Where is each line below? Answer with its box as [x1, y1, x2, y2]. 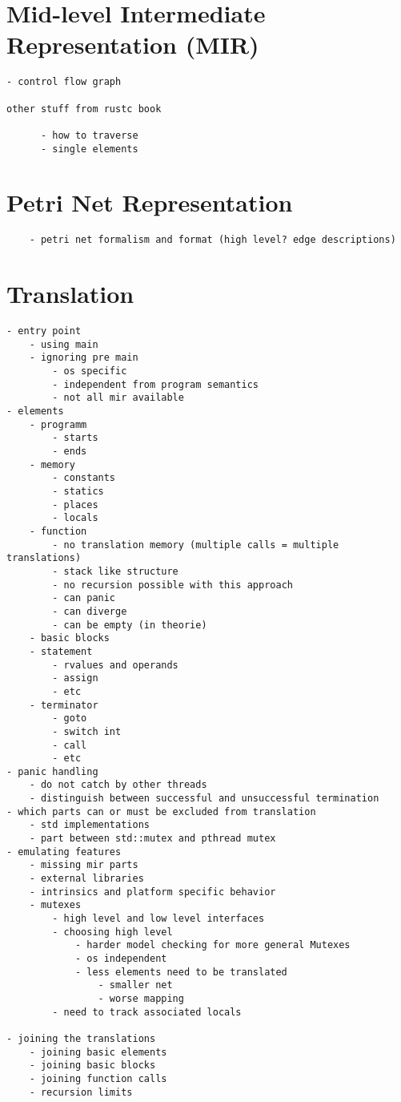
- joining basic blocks [29, 1060, 156, 1072]
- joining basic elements [29, 1046, 167, 1058]
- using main [29, 338, 98, 350]
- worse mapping [98, 992, 184, 1004]
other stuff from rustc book [6, 103, 162, 115]
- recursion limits [29, 1086, 133, 1098]
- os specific [52, 365, 127, 377]
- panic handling [6, 765, 98, 777]
